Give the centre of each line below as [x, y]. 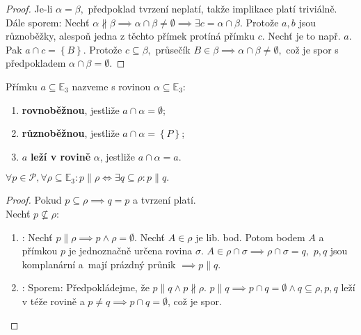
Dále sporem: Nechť [48, 22]
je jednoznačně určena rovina [130, 251]
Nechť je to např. [304, 36]
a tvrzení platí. [165, 200]
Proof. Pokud [34, 200]
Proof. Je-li [29, 8]
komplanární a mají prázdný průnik [99, 264]
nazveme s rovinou [111, 86]
